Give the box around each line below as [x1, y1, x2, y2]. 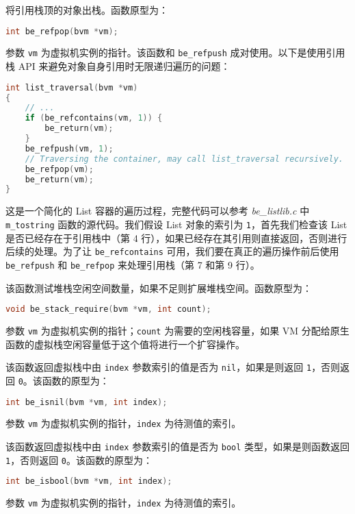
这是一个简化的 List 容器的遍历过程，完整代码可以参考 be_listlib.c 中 [5, 204, 310, 218]
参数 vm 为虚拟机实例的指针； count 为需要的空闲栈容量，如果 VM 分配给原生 [5, 323, 350, 337]
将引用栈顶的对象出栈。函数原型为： [5, 3, 168, 16]
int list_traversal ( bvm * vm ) [5, 82, 138, 93]
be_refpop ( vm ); [25, 164, 94, 174]
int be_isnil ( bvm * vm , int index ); [5, 397, 168, 407]
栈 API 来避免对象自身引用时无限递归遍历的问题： [5, 59, 231, 73]
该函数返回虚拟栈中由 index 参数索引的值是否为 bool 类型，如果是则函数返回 [5, 439, 350, 454]
